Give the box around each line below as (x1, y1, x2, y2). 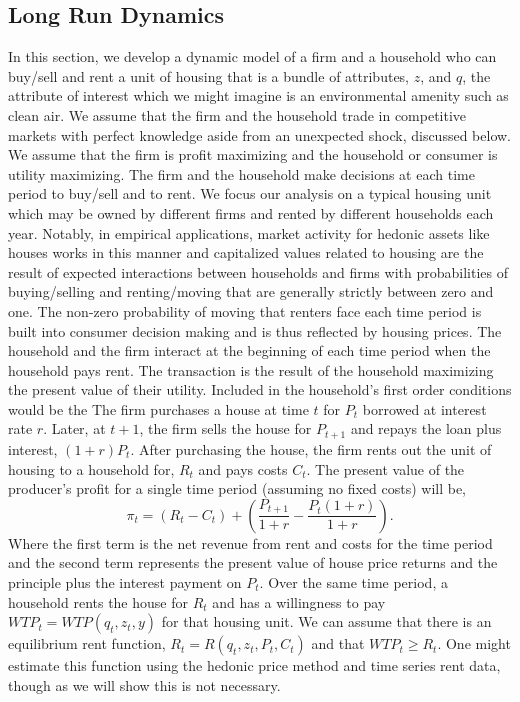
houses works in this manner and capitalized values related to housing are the (8, 242, 484, 263)
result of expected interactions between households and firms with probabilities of (8, 261, 508, 282)
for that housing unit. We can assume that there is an (161, 611, 492, 632)
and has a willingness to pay (212, 591, 386, 612)
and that (311, 633, 365, 654)
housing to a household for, (8, 458, 175, 479)
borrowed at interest (362, 398, 487, 419)
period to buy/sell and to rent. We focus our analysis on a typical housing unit (8, 183, 492, 204)
